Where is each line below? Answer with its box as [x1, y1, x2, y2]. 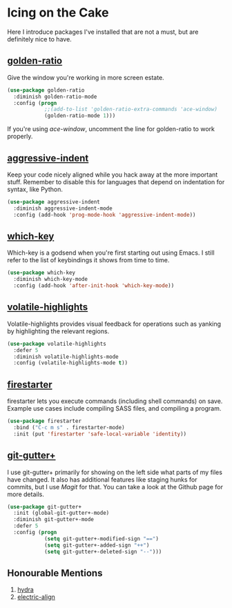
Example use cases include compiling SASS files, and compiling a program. [7, 404, 222, 413]
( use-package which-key [7, 269, 76, 277]
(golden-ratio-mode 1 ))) [43, 112, 116, 119]
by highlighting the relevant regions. [7, 326, 110, 335]
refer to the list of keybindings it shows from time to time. [7, 256, 170, 264]
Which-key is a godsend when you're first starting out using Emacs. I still [7, 248, 215, 257]
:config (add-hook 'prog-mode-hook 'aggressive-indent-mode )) [13, 211, 196, 218]
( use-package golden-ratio [7, 86, 85, 94]
